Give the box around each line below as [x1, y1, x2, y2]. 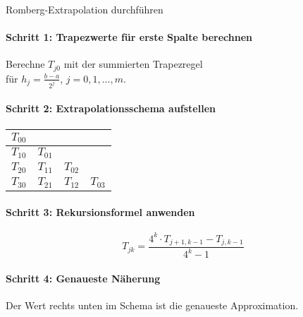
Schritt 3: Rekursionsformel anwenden [6, 204, 195, 219]
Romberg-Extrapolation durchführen [6, 2, 163, 16]
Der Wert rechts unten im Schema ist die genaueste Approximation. [6, 298, 299, 313]
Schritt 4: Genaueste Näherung [6, 270, 161, 285]
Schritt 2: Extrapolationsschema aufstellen [6, 101, 216, 116]
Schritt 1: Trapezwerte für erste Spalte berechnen [6, 30, 253, 44]
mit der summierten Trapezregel [63, 56, 203, 71]
